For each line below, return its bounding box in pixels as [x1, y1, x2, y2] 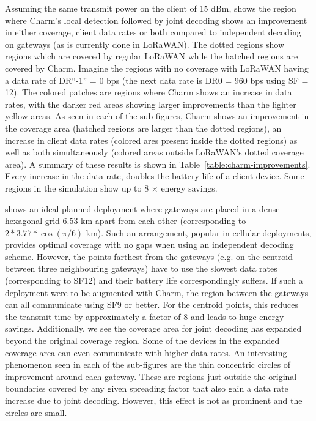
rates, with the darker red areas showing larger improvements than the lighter [5, 97, 296, 110]
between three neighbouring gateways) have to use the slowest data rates [5, 262, 277, 275]
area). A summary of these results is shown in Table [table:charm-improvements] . [5, 157, 310, 170]
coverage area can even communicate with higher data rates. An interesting [5, 346, 287, 359]
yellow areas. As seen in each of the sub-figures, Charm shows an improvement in [5, 110, 309, 122]
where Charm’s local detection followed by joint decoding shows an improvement [5, 13, 307, 26]
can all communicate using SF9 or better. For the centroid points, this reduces [5, 298, 299, 311]
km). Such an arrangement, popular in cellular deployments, [86, 226, 312, 239]
